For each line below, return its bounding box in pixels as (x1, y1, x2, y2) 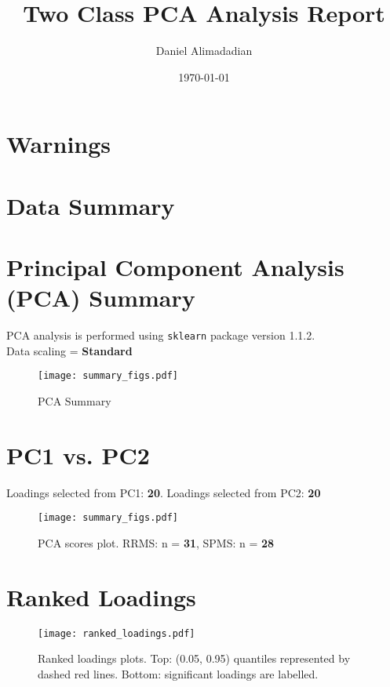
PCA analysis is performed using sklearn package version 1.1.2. (6, 327, 315, 343)
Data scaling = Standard (6, 342, 133, 358)
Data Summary (6, 189, 175, 221)
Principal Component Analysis (6, 251, 344, 283)
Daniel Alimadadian (155, 42, 253, 59)
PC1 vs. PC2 (6, 438, 150, 471)
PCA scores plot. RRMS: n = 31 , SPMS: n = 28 (38, 535, 275, 551)
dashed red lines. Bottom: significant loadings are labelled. (38, 666, 319, 682)
